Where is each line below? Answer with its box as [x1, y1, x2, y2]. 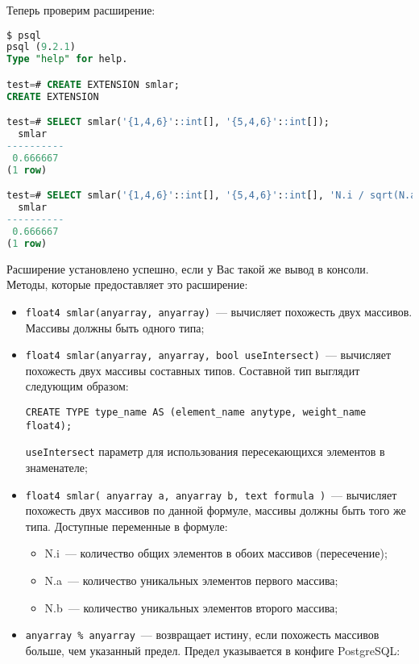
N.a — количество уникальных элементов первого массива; [44, 571, 338, 588]
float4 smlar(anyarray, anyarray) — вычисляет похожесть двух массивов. [25, 303, 413, 319]
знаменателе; [25, 458, 88, 475]
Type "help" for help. [6, 53, 128, 65]
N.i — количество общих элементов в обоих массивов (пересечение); [44, 545, 388, 562]
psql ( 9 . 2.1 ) [6, 41, 76, 53]
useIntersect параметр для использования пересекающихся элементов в [25, 443, 385, 460]
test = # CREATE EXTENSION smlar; [6, 78, 180, 90]
